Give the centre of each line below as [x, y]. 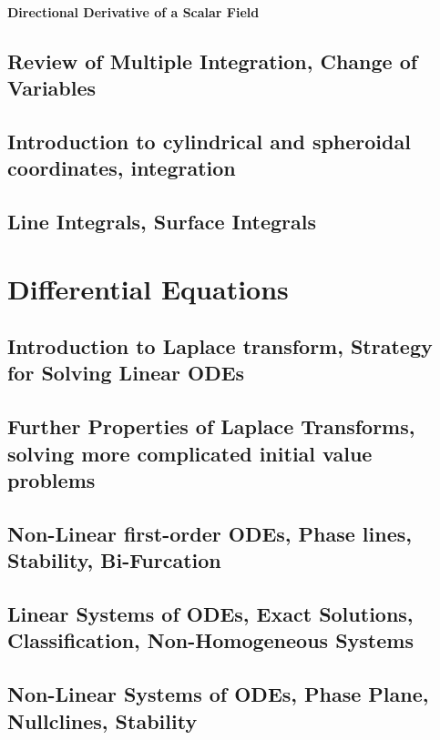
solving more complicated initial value [190, 453]
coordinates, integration [122, 168]
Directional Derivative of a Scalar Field [133, 11]
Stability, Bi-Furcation [114, 560]
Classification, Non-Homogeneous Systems [210, 640]
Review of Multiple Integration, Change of [213, 61]
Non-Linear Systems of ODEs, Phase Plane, [218, 694]
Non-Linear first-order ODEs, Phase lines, [210, 533]
